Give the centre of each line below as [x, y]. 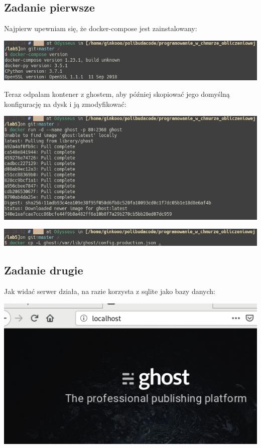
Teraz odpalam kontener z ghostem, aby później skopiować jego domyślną [117, 94]
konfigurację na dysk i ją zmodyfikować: [65, 104]
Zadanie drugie [44, 270]
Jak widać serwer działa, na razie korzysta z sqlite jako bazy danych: [110, 291]
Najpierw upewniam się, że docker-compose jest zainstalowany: [101, 28]
